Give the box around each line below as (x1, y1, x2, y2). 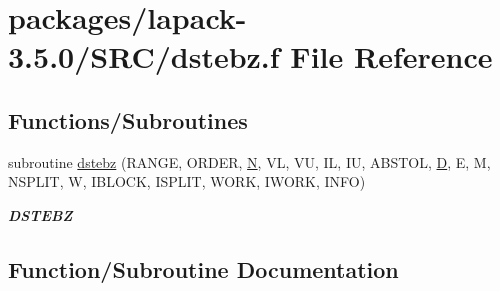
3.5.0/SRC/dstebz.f (8, 36, 280, 77)
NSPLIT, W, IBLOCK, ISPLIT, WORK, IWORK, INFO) (8, 171, 366, 192)
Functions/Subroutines (8, 104, 248, 135)
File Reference (290, 36, 493, 77)
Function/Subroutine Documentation (8, 253, 399, 284)
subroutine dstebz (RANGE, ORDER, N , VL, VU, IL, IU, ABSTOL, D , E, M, (8, 151, 491, 172)
